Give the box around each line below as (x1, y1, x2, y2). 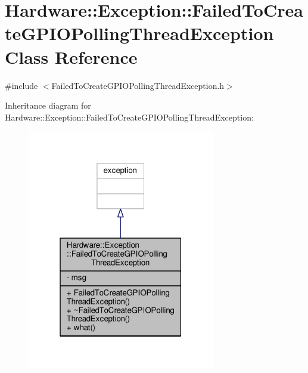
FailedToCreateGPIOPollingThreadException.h (51, 79, 225, 91)
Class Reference (5, 44, 138, 69)
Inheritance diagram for (5, 99, 91, 112)
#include (5, 79, 38, 91)
